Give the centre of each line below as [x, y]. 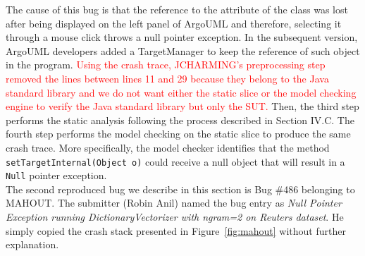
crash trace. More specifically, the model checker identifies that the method [168, 147]
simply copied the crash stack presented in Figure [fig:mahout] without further [176, 230]
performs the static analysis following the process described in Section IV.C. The [180, 120]
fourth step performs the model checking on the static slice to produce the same [178, 134]
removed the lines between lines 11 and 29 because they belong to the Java [167, 78]
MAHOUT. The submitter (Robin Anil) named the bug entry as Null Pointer [174, 203]
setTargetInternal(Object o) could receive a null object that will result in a [175, 161]
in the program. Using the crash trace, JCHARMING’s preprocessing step [166, 65]
